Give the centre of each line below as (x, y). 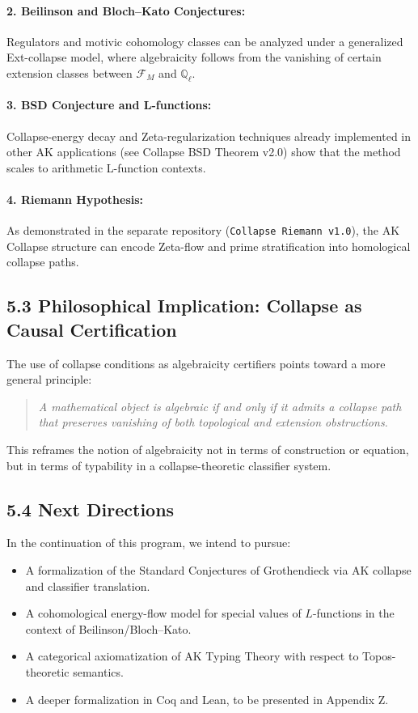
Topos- (379, 656)
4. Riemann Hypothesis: (75, 199)
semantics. (98, 671)
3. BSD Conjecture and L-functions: (109, 105)
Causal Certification (92, 329)
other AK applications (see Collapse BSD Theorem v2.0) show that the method (204, 152)
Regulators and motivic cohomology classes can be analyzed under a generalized (205, 41)
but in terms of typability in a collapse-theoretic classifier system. (169, 465)
